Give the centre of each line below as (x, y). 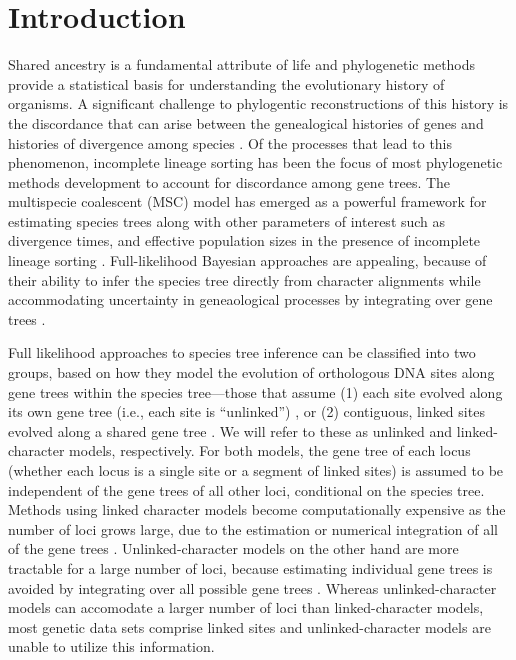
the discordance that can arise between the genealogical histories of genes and (246, 122)
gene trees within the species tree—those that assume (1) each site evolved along (255, 391)
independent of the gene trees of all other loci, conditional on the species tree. (246, 489)
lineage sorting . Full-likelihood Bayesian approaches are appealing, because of (247, 260)
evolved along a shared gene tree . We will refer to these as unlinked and (230, 430)
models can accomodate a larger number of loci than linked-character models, (246, 607)
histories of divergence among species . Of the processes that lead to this (230, 142)
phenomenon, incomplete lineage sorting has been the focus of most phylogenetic (255, 162)
